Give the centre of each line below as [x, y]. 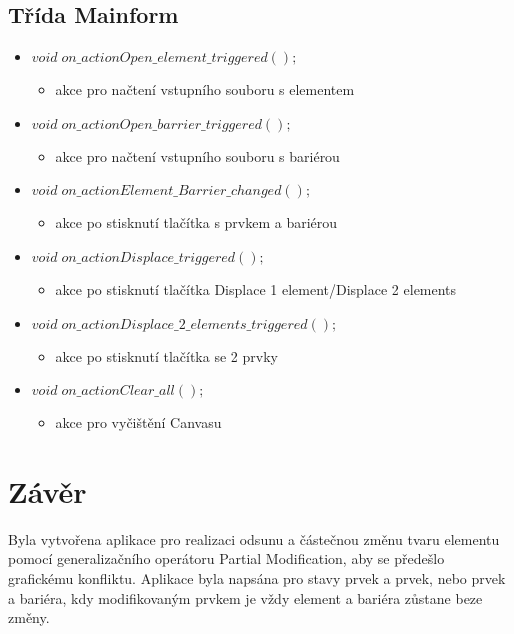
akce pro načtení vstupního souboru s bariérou [197, 155]
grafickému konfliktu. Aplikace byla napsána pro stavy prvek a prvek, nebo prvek [257, 578]
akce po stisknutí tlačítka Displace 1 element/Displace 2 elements [256, 288]
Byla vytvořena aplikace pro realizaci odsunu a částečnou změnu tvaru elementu [254, 538]
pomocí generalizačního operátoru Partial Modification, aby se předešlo [226, 558]
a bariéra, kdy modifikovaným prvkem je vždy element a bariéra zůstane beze [245, 597]
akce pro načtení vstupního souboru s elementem [205, 89]
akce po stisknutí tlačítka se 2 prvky [166, 355]
